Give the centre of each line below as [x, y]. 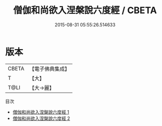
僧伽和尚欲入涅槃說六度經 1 [41, 112]
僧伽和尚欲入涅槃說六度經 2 [41, 118]
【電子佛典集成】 [49, 69]
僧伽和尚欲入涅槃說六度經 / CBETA [85, 10]
